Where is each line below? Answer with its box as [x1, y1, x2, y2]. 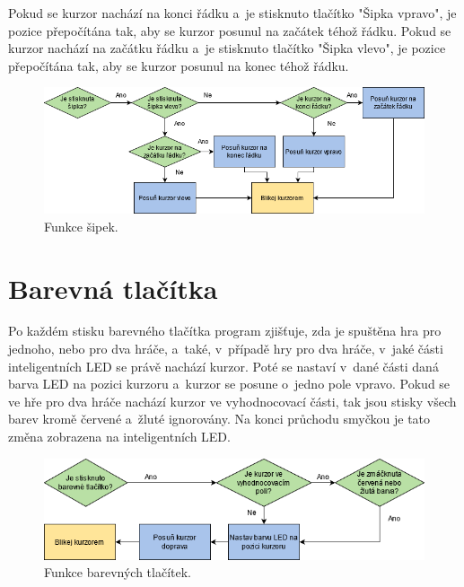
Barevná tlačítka [8, 269, 218, 306]
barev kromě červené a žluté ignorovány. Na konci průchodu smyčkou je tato [8, 409, 431, 428]
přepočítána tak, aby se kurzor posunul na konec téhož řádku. [8, 56, 349, 74]
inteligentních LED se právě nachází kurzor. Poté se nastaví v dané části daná [8, 356, 439, 375]
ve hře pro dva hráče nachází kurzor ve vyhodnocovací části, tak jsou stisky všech [8, 391, 457, 410]
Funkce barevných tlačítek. [44, 563, 191, 582]
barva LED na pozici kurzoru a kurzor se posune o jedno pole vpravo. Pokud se [8, 374, 451, 393]
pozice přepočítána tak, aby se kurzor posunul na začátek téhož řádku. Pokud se [8, 21, 451, 39]
